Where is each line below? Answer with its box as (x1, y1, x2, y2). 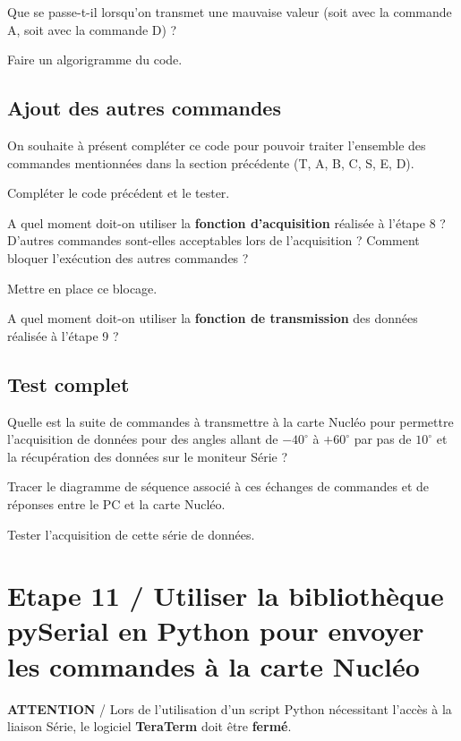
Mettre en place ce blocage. (7, 278, 158, 297)
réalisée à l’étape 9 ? (7, 326, 119, 345)
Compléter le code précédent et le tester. (7, 183, 230, 202)
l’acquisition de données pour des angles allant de (7, 430, 278, 448)
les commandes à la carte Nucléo (7, 647, 420, 684)
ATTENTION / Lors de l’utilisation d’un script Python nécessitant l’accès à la (7, 699, 452, 718)
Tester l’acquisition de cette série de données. (7, 524, 255, 543)
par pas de (354, 430, 412, 448)
